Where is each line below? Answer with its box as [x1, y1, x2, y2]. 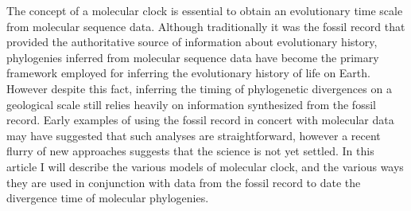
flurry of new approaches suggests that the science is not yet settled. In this [6, 143, 374, 159]
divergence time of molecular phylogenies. [6, 190, 209, 206]
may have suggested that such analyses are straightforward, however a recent [6, 127, 381, 143]
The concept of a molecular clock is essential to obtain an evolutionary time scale [6, 2, 403, 18]
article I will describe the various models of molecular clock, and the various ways [6, 158, 404, 174]
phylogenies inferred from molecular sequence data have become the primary [6, 49, 379, 65]
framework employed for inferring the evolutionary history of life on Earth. [6, 64, 370, 81]
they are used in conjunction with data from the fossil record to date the [6, 174, 361, 190]
